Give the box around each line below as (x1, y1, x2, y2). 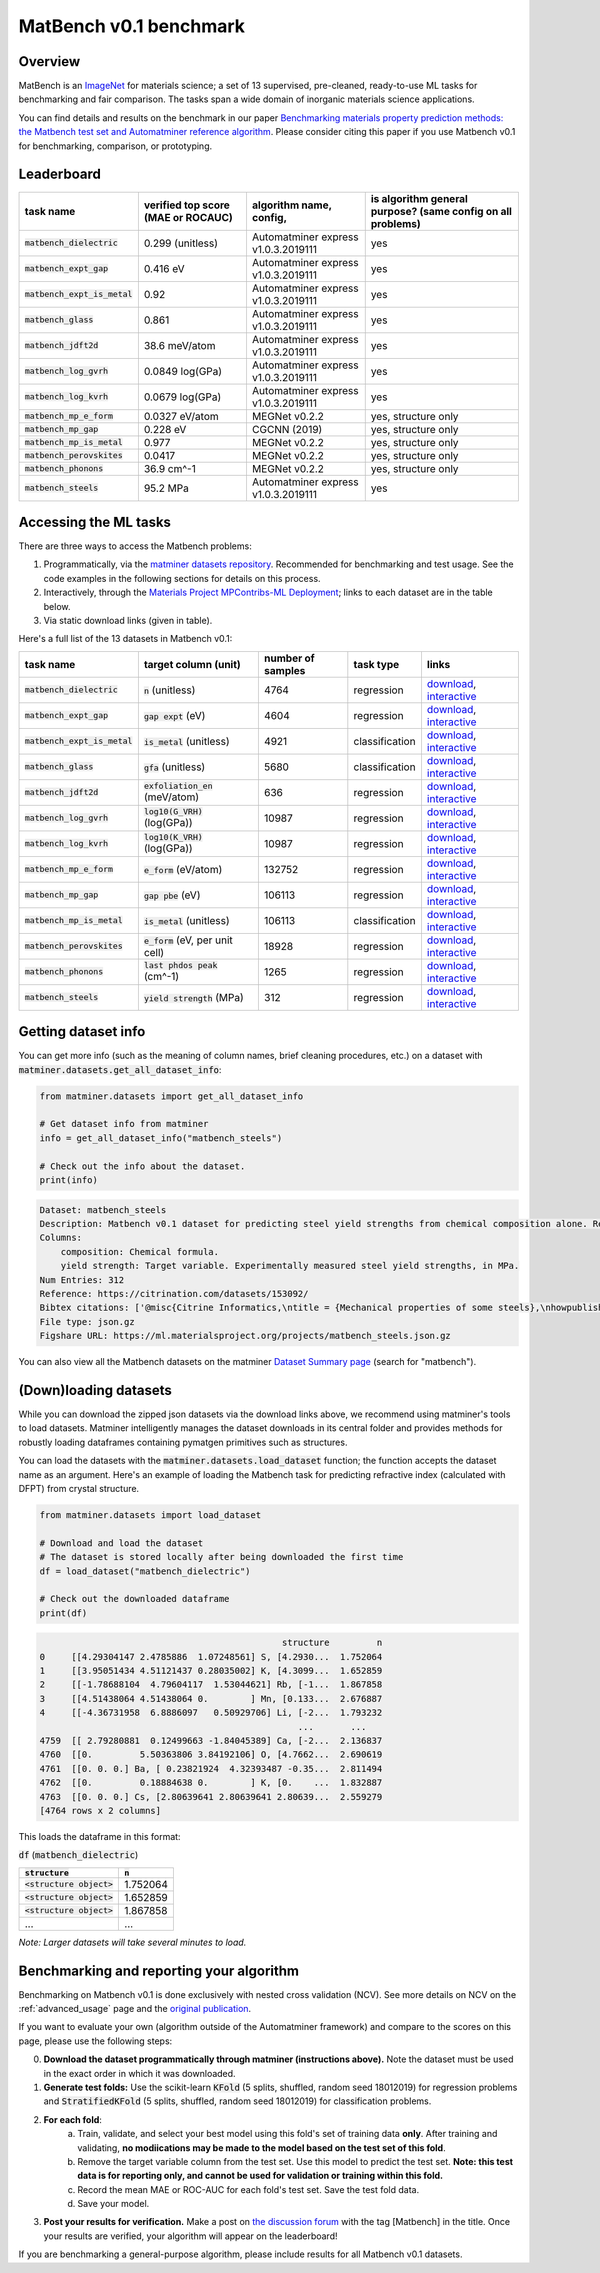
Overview (18, 53, 81, 70)
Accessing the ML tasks (18, 513, 172, 530)
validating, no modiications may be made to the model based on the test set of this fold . (77, 2141, 446, 2154)
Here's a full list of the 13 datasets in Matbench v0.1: (18, 633, 233, 645)
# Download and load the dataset (39, 1537, 204, 1549)
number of (263, 651, 315, 665)
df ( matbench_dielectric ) (18, 1849, 139, 1861)
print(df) (39, 1607, 88, 1619)
